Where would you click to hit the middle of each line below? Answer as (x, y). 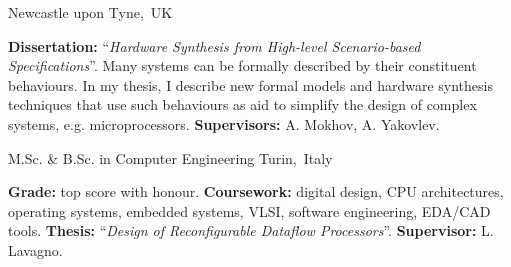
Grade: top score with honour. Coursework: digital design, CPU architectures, (256, 191)
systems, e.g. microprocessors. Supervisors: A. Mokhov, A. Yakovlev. (224, 123)
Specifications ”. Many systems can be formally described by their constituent (242, 65)
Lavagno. (35, 249)
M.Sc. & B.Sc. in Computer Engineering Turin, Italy (170, 157)
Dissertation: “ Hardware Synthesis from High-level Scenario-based (214, 45)
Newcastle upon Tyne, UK (90, 12)
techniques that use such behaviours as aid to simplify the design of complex (242, 104)
